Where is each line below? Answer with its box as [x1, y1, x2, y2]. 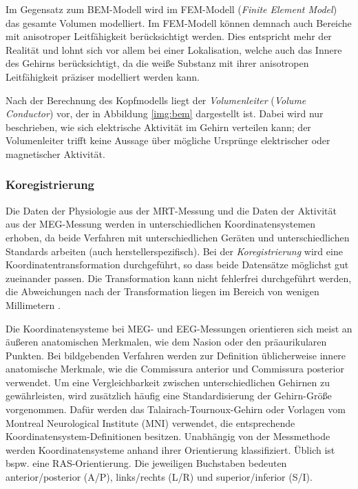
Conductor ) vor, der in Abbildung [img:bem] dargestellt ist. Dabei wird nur [6, 106, 324, 121]
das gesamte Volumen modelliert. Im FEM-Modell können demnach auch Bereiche [6, 15, 352, 30]
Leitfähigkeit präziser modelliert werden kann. [6, 69, 200, 83]
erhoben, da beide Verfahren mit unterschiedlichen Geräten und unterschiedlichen [6, 230, 350, 244]
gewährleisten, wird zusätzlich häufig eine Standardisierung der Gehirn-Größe [6, 388, 332, 403]
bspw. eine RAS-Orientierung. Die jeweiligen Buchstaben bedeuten [6, 456, 287, 470]
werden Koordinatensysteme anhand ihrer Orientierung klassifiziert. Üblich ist [6, 442, 335, 457]
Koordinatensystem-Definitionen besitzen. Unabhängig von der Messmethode [6, 429, 330, 443]
